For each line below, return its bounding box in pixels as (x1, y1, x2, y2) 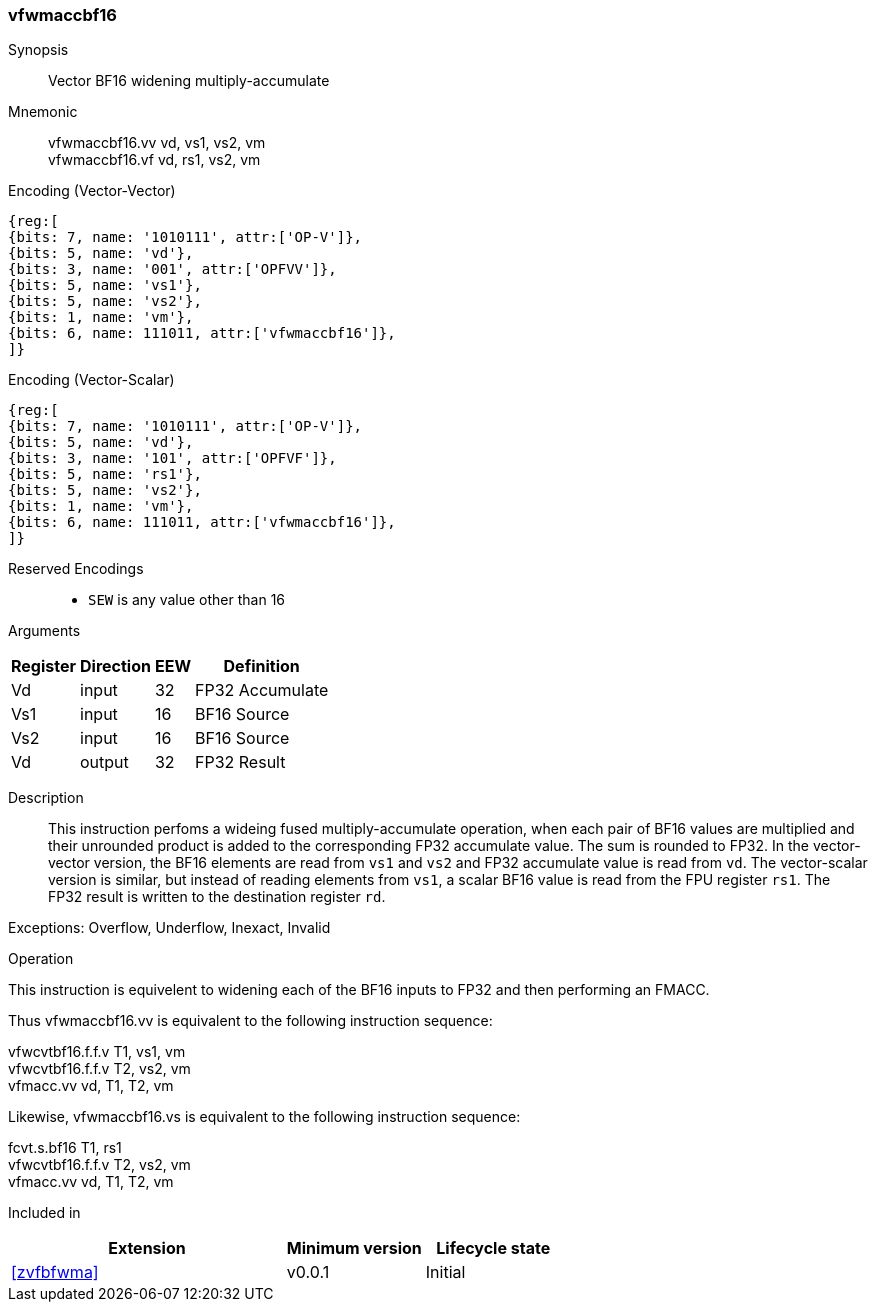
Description (8, 789, 84, 807)
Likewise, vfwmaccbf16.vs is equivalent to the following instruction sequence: (8, 1108, 521, 1126)
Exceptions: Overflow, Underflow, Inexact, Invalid (8, 919, 331, 937)
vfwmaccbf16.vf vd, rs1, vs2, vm (48, 151, 261, 169)
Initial (425, 1262, 466, 1283)
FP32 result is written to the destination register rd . (48, 888, 386, 906)
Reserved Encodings (8, 560, 144, 578)
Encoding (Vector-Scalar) (8, 371, 175, 389)
